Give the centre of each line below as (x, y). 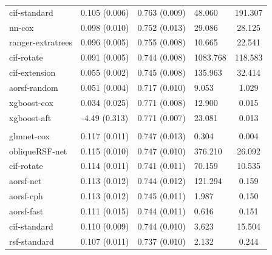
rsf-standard (32, 241)
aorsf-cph (26, 196)
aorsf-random (34, 87)
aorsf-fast (26, 210)
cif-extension (32, 72)
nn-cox (22, 27)
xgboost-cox (31, 102)
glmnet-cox (29, 135)
